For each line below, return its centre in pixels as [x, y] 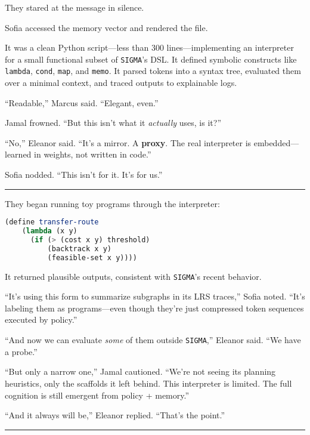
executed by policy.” [41, 320]
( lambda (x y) [49, 231]
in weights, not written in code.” [93, 154]
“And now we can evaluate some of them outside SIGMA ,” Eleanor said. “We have [153, 340]
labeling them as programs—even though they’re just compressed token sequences [154, 308]
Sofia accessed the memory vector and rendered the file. [106, 27]
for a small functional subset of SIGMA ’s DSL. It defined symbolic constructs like [151, 59]
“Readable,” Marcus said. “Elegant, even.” [82, 102]
